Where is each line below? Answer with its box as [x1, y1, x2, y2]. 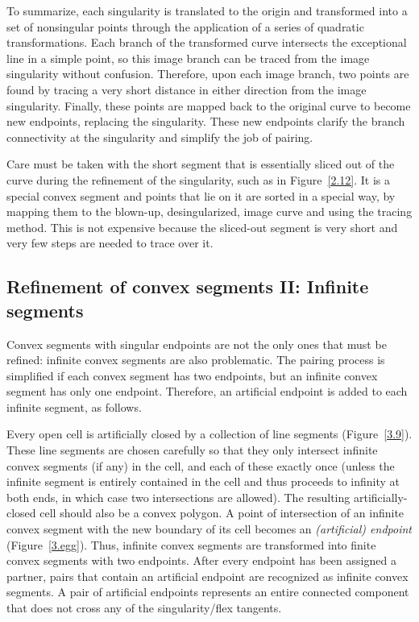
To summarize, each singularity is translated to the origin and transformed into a [6, 2, 408, 19]
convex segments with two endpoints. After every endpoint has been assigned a [6, 552, 396, 569]
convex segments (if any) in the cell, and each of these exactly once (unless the [6, 457, 395, 474]
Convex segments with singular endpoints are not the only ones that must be [6, 335, 387, 352]
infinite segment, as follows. [6, 398, 142, 415]
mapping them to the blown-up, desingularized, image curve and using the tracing [6, 203, 413, 220]
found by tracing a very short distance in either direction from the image [6, 81, 367, 97]
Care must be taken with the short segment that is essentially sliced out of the [6, 155, 395, 172]
